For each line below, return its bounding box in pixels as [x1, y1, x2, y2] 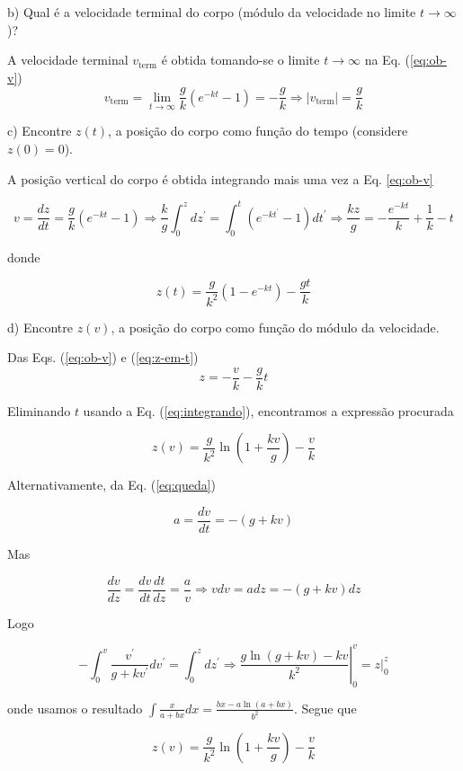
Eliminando [7, 401, 71, 420]
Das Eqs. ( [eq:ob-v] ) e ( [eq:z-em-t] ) [7, 348, 199, 367]
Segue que [301, 698, 357, 717]
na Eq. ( [364, 50, 411, 69]
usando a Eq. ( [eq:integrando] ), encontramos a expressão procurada [83, 401, 454, 420]
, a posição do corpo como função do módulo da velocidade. [111, 317, 440, 336]
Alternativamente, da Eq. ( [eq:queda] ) [7, 475, 217, 494]
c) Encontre [7, 121, 72, 140]
